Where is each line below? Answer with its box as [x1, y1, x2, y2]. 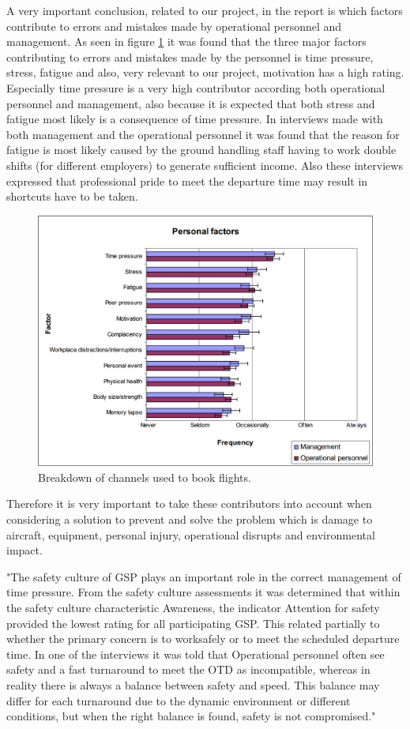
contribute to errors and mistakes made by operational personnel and [6, 17, 342, 34]
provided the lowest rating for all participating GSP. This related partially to [6, 614, 380, 631]
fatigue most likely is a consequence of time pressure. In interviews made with [6, 111, 383, 127]
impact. [6, 542, 43, 558]
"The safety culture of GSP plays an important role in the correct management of [6, 568, 401, 584]
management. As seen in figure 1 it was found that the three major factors [6, 33, 367, 50]
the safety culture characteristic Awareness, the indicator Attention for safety [6, 599, 380, 616]
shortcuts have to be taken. [6, 188, 138, 205]
